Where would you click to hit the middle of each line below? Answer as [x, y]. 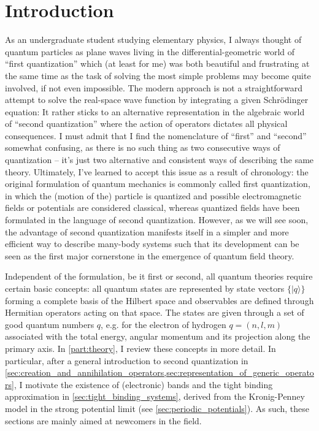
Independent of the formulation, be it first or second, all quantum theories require [159, 276]
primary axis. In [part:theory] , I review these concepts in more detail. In [140, 348]
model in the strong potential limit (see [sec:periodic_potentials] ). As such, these [157, 408]
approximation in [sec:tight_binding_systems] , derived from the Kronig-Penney [155, 396]
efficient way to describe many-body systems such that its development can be [152, 244]
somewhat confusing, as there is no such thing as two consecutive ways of [143, 147]
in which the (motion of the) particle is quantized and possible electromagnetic [153, 195]
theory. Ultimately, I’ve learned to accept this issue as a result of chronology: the [157, 171]
